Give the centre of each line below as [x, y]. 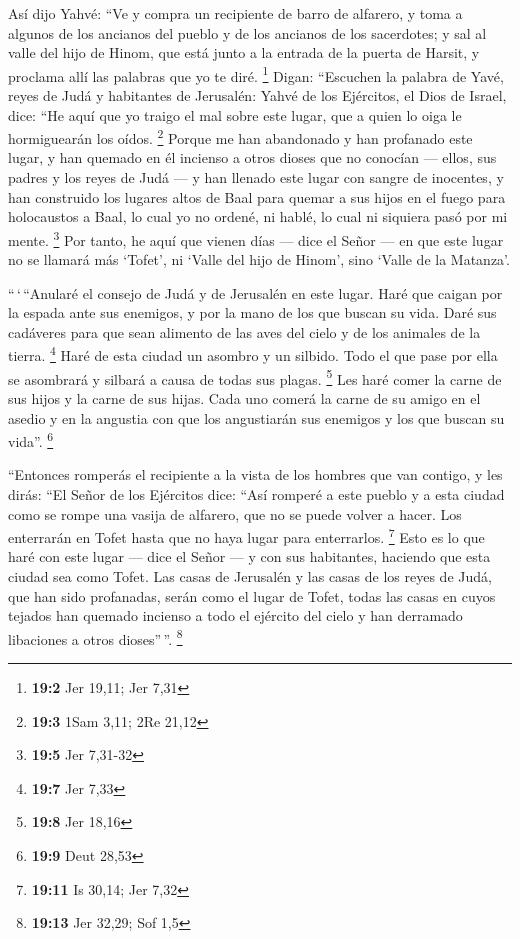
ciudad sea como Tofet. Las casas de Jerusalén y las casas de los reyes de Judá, [250, 576]
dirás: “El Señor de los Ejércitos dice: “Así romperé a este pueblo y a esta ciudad [256, 494]
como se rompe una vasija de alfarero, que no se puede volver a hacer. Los [235, 513]
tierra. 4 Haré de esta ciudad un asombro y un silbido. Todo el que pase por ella [253, 354]
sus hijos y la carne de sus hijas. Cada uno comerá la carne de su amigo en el [244, 397]
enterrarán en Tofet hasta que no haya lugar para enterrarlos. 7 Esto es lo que [246, 535]
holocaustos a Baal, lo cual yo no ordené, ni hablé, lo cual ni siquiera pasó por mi [258, 216]
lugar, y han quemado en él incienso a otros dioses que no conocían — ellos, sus [252, 157]
